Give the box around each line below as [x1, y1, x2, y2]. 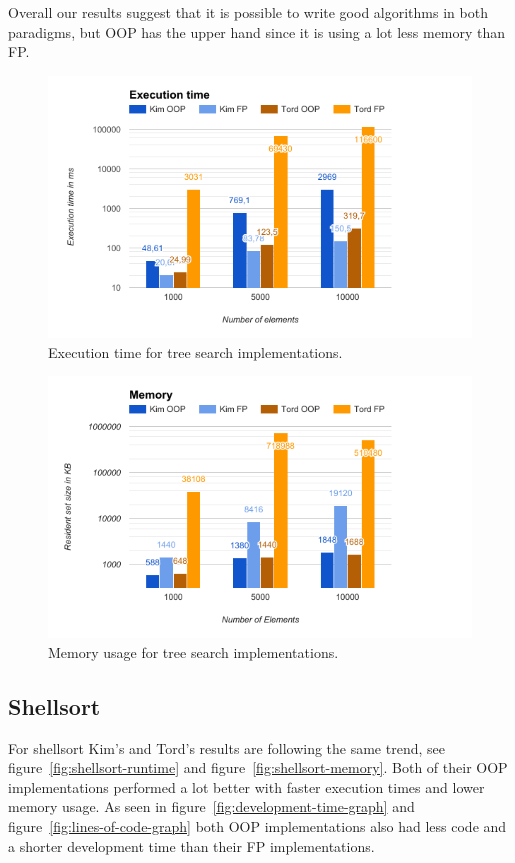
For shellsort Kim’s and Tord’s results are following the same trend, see [8, 737, 445, 758]
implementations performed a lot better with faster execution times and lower [8, 776, 485, 797]
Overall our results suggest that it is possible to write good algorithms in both [8, 2, 488, 22]
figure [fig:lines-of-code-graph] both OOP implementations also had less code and [8, 816, 507, 837]
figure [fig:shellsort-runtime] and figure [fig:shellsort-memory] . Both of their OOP [8, 757, 508, 778]
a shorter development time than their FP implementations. [8, 835, 375, 856]
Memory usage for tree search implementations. [48, 641, 339, 662]
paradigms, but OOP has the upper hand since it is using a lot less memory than [8, 21, 506, 42]
